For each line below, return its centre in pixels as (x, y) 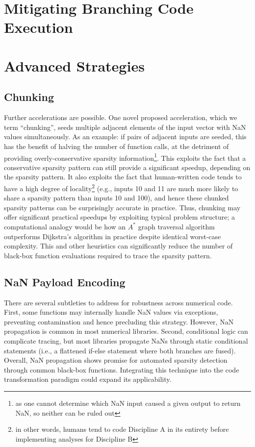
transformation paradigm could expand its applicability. (88, 379)
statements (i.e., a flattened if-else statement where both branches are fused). (120, 350)
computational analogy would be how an (65, 226)
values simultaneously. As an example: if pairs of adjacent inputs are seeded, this (125, 137)
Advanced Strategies (74, 65)
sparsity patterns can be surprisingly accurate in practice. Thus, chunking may (122, 207)
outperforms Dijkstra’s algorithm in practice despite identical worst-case (113, 236)
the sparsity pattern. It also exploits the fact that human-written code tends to (123, 177)
